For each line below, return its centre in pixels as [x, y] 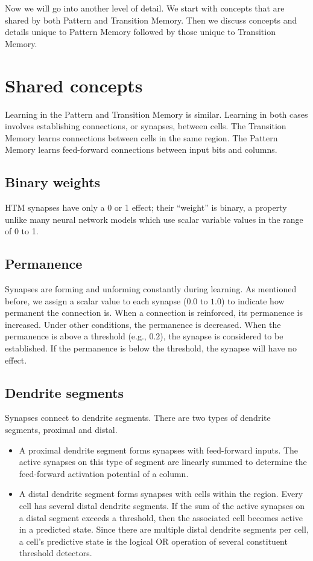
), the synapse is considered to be [222, 336]
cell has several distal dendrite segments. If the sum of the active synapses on [162, 505]
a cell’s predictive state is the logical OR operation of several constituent [153, 541]
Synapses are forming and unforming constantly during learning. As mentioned [151, 289]
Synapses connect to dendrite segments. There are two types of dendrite [138, 418]
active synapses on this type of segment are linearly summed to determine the [163, 462]
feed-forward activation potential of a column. [104, 473]
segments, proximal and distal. [61, 430]
